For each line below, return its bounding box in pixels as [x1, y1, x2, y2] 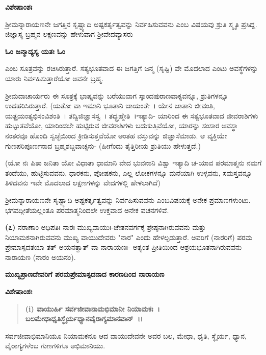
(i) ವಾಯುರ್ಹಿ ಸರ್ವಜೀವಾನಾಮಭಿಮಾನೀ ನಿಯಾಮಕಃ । [25, 303, 160, 314]
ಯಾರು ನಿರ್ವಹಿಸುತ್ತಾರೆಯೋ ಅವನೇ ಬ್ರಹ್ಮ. [5, 73, 104, 83]
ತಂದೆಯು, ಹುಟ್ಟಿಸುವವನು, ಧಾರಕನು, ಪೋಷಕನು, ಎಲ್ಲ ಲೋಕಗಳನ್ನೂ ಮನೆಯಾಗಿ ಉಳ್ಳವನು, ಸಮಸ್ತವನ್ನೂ [5, 167, 252, 178]
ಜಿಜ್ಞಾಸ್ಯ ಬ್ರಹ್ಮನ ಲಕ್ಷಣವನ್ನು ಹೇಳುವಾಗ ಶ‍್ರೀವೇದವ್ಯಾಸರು [5, 29, 133, 39]
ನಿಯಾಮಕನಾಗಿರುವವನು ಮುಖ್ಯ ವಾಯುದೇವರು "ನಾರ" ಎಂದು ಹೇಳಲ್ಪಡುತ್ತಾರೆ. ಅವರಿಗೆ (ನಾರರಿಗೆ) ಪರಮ [5, 231, 252, 242]
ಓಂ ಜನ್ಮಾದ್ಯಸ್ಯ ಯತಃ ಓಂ [5, 45, 65, 56]
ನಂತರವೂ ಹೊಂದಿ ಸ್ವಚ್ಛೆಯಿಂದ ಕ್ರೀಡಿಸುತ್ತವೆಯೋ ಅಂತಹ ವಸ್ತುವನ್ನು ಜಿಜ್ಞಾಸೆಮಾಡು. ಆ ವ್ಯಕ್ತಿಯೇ [5, 130, 227, 140]
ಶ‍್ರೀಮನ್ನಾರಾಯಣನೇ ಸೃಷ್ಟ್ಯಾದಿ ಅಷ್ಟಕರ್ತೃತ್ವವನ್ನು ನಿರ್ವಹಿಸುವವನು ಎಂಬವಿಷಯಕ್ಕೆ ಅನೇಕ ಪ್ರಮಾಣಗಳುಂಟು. [5, 194, 251, 205]
